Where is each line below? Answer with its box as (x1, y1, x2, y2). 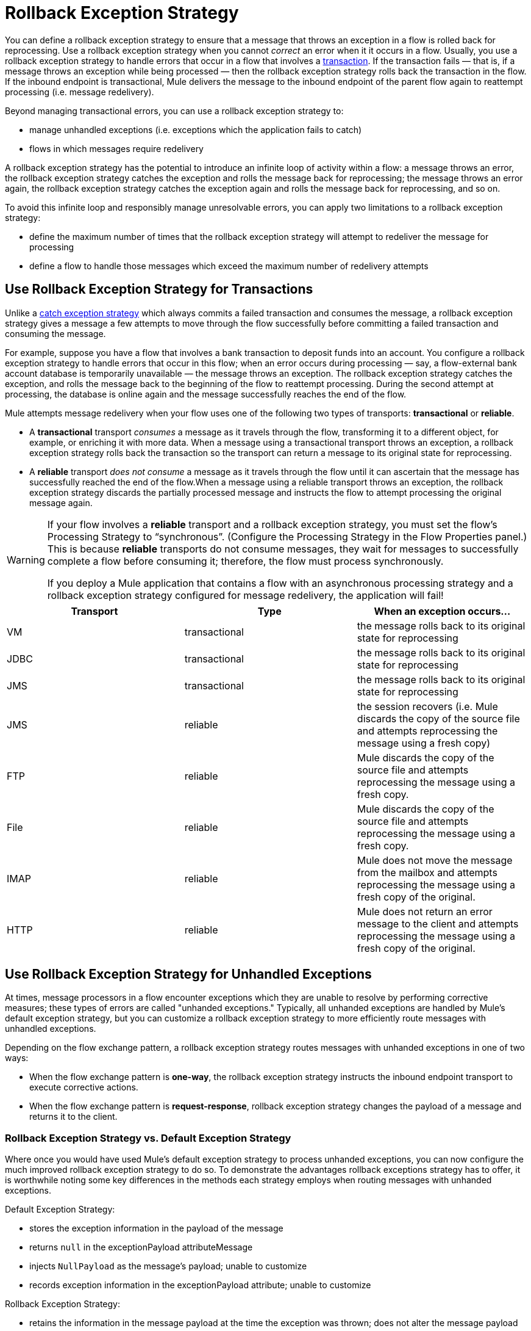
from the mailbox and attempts (357, 866, 497, 879)
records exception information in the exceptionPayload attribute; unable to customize (29, 1280, 371, 1291)
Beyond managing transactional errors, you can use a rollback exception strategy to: (5, 105, 344, 116)
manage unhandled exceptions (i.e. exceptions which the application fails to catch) (29, 124, 362, 135)
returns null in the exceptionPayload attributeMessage (29, 1242, 253, 1253)
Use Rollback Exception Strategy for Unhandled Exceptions (5, 967, 372, 982)
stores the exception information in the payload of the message (29, 1223, 283, 1234)
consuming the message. (5, 328, 106, 339)
